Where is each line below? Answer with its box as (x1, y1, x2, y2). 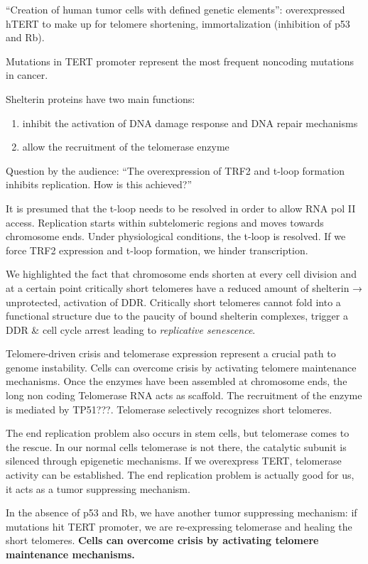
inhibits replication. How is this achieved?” (6, 177, 192, 192)
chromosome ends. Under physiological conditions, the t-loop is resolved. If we (6, 229, 346, 244)
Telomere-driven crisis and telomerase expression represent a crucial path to (6, 346, 336, 361)
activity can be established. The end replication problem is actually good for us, (6, 467, 355, 482)
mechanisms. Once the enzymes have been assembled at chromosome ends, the (6, 374, 347, 389)
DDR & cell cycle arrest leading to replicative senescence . (6, 322, 256, 337)
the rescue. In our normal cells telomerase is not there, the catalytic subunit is (6, 439, 347, 454)
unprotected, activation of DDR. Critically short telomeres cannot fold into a (6, 294, 341, 309)
